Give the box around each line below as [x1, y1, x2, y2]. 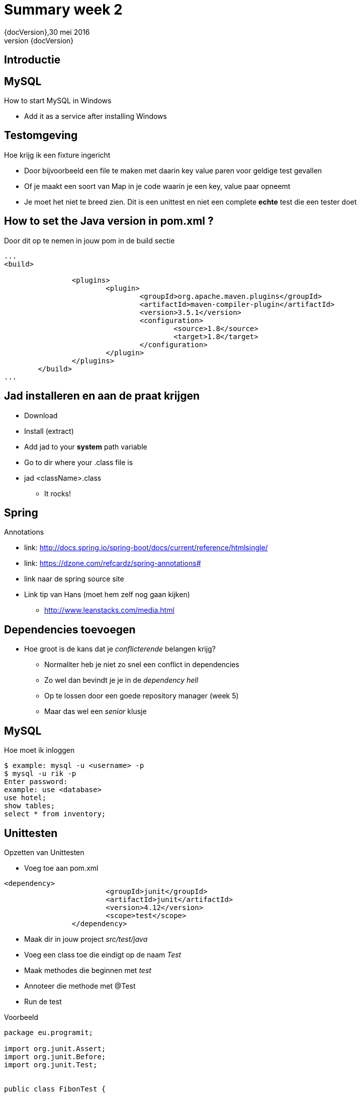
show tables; [4, 802, 55, 810]
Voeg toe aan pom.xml [24, 863, 99, 872]
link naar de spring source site [24, 574, 124, 584]
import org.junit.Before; [4, 1052, 106, 1061]
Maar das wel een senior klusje [44, 707, 147, 716]
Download [24, 411, 58, 420]
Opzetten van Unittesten [4, 848, 84, 857]
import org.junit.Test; [4, 1060, 98, 1069]
